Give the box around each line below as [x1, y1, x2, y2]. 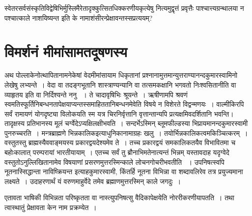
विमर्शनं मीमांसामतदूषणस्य [4, 41, 127, 62]
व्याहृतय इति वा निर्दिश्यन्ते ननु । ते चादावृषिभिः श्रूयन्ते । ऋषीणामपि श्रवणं [4, 89, 188, 99]
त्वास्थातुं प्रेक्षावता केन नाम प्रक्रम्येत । [4, 202, 97, 213]
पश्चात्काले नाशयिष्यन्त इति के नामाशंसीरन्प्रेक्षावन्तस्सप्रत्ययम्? [4, 12, 153, 23]
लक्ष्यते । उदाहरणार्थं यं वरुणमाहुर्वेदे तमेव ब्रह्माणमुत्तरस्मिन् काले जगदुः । [4, 176, 181, 186]
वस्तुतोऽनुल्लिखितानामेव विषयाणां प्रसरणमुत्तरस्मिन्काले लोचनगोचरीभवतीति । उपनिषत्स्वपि [4, 156, 224, 167]
